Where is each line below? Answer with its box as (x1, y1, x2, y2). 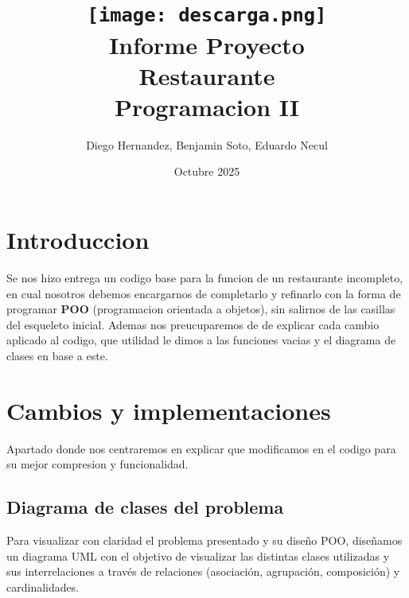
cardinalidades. (6, 578, 80, 595)
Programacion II (114, 90, 300, 122)
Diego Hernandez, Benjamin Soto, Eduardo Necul (86, 136, 328, 153)
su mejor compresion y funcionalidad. (6, 456, 189, 472)
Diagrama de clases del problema (6, 495, 284, 519)
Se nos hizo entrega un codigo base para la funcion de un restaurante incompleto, (6, 269, 403, 285)
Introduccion (6, 223, 150, 255)
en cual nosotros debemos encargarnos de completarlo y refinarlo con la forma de (6, 285, 401, 301)
